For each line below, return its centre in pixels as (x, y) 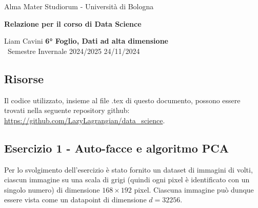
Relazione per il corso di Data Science (73, 23)
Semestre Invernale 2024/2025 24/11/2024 (74, 51)
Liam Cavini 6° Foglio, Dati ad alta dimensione (86, 41)
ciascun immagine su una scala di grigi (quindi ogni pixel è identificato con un (127, 179)
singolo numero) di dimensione (52, 189)
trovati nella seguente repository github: (67, 110)
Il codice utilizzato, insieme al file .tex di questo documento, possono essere (122, 100)
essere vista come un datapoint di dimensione (75, 200)
